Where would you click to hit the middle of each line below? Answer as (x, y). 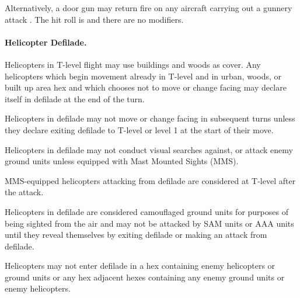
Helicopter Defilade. (46, 42)
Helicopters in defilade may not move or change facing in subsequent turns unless (150, 118)
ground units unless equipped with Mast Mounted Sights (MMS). (122, 161)
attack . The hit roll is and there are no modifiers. (94, 19)
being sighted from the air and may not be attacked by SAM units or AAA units (149, 223)
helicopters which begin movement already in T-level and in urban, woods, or (143, 76)
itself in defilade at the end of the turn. (75, 98)
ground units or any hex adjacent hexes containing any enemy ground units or (145, 277)
